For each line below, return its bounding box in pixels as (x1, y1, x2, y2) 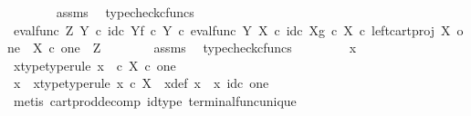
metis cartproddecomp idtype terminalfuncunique (13, 91, 297, 110)
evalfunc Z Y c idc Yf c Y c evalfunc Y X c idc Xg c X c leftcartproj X (13, 20, 451, 39)
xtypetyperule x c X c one (13, 55, 176, 74)
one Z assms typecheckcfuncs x (60, 38, 357, 57)
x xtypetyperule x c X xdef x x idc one (13, 73, 269, 92)
